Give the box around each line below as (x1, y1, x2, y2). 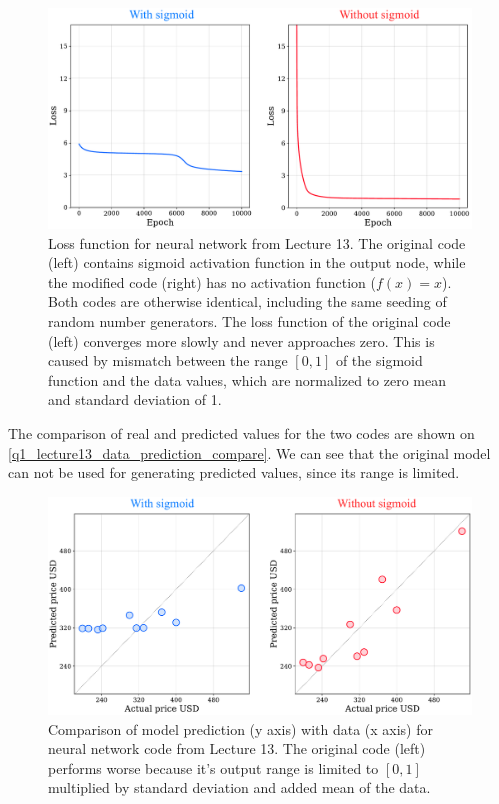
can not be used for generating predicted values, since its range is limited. (8, 462, 460, 483)
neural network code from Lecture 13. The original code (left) (48, 738, 426, 759)
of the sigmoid (335, 350, 423, 371)
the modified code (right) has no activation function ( (48, 271, 376, 292)
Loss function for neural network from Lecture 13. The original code (48, 232, 466, 253)
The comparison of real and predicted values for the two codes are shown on (8, 423, 475, 444)
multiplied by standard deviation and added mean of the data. (48, 777, 431, 798)
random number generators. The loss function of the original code (48, 311, 451, 332)
